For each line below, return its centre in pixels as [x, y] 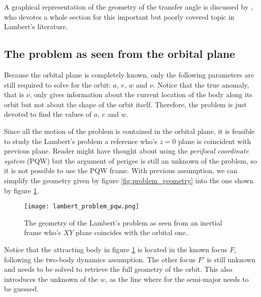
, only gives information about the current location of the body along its [141, 94]
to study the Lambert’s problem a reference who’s [81, 141]
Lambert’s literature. [36, 26]
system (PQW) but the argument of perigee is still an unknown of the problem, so [130, 160]
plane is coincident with [215, 141]
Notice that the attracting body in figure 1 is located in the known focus [116, 249]
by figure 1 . [22, 190]
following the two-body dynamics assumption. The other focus [100, 259]
